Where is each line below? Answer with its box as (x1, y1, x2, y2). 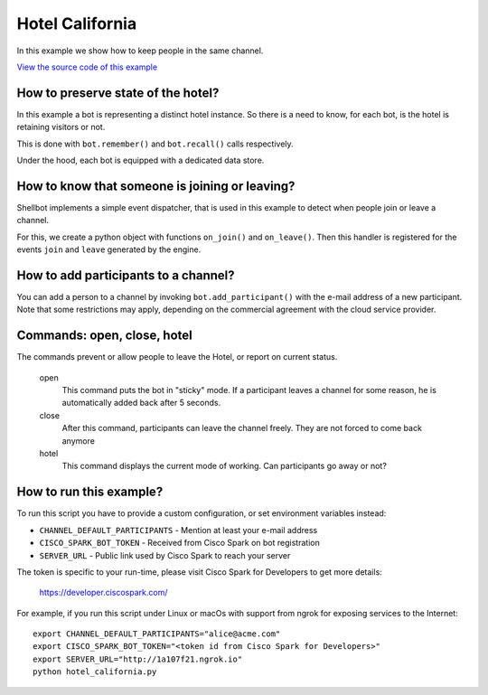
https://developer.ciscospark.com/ (39, 587, 168, 598)
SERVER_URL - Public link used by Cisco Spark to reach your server (39, 549, 291, 560)
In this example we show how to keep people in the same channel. (16, 45, 264, 56)
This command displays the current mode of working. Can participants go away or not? (61, 461, 388, 472)
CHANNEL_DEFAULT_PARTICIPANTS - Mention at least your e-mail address (39, 524, 318, 535)
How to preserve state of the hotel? (16, 85, 220, 100)
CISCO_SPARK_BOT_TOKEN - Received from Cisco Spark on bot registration (39, 538, 320, 549)
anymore (61, 435, 95, 446)
